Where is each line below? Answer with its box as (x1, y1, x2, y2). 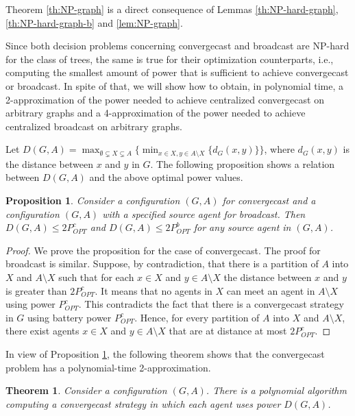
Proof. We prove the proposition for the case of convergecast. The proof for (5, 243, 321, 257)
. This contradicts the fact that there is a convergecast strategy (78, 297, 344, 311)
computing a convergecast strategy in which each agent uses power (5, 396, 281, 411)
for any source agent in (193, 220, 291, 234)
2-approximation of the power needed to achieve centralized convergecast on (5, 92, 324, 106)
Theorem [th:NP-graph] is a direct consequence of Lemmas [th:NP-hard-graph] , (5, 2, 339, 16)
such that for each (58, 269, 134, 284)
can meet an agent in (226, 283, 315, 297)
